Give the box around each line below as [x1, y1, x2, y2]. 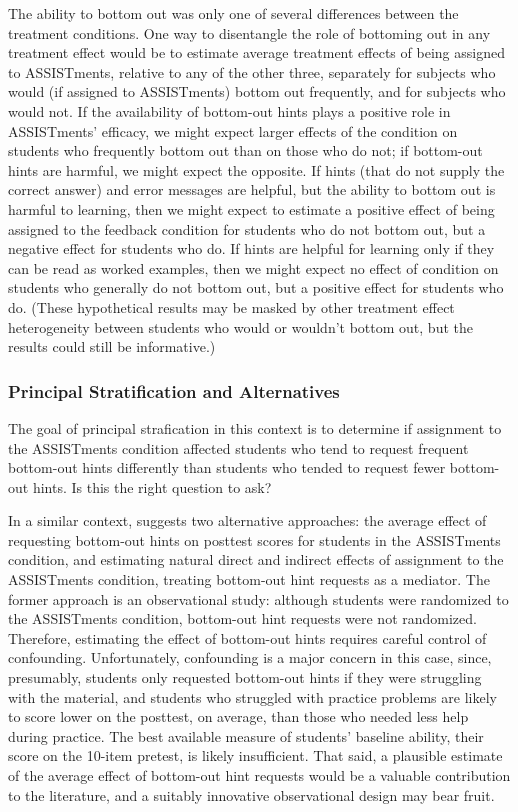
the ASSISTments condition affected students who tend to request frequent [8, 437, 469, 458]
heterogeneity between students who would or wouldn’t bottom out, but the [8, 316, 473, 337]
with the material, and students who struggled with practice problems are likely [8, 686, 497, 707]
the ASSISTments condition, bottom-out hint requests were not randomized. [8, 608, 477, 629]
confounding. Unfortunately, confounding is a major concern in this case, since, [8, 647, 492, 668]
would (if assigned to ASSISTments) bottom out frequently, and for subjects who [8, 81, 506, 102]
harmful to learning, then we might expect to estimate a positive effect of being [8, 198, 495, 219]
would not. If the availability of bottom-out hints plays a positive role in [8, 100, 451, 121]
